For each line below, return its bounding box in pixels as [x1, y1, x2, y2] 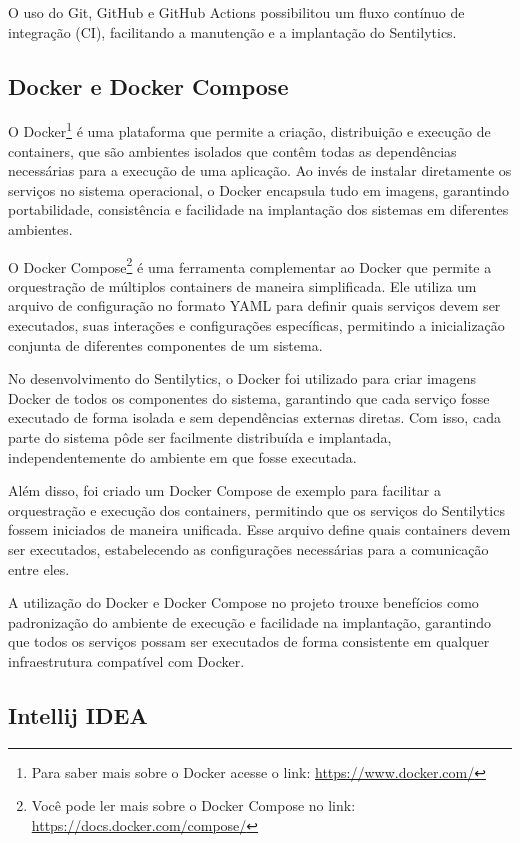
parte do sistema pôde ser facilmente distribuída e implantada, [8, 427, 392, 448]
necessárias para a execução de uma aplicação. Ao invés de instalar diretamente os [8, 160, 512, 181]
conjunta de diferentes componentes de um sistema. [8, 334, 323, 355]
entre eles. [8, 558, 70, 579]
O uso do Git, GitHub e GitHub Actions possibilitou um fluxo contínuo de [8, 2, 465, 22]
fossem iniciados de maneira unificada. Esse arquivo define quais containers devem [8, 519, 511, 540]
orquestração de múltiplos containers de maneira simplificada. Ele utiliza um [8, 275, 477, 296]
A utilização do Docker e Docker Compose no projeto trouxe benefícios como [8, 592, 479, 613]
